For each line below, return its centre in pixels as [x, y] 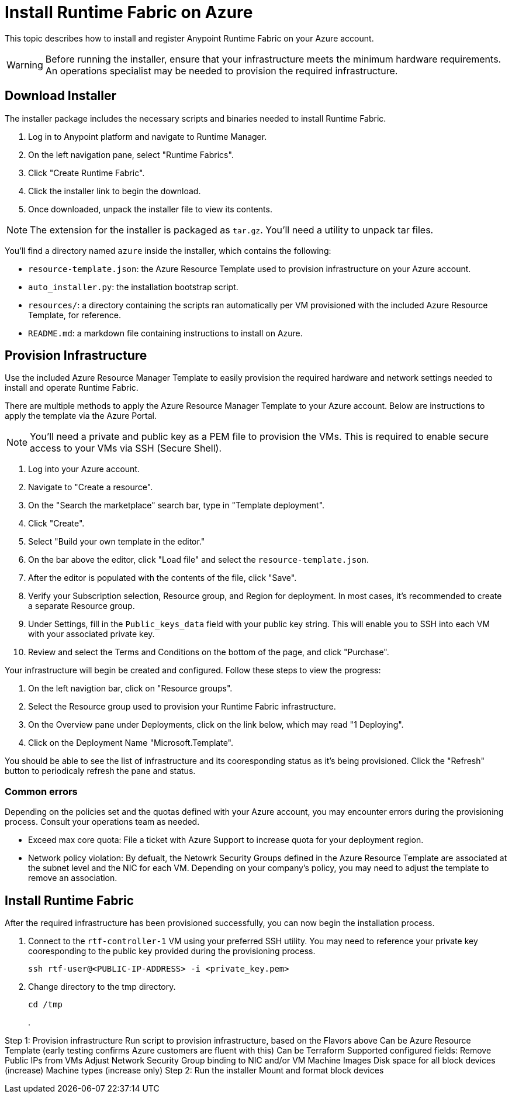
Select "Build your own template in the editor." [117, 542]
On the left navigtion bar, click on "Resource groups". [130, 689]
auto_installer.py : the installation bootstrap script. [133, 287]
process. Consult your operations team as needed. [102, 822]
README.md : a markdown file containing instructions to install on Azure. [165, 333]
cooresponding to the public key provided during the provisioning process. [172, 951]
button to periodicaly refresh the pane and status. [100, 771]
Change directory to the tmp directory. [102, 987]
